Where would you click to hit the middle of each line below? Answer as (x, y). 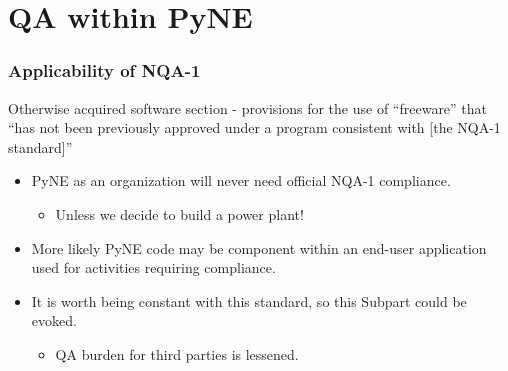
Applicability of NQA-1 (104, 70)
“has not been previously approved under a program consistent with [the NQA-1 (254, 127)
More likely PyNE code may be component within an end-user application (259, 247)
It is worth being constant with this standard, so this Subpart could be (249, 300)
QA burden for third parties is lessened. (177, 353)
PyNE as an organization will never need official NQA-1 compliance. (241, 180)
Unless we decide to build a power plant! (179, 213)
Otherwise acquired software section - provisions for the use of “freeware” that (248, 107)
